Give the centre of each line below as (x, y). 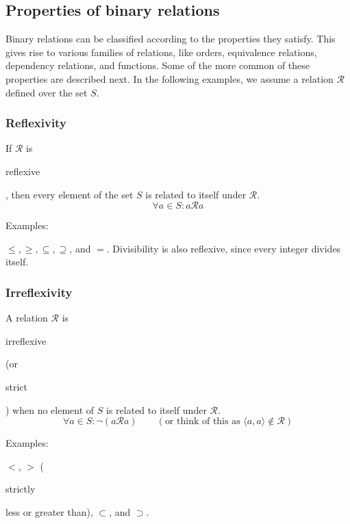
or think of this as (202, 422)
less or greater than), (49, 511)
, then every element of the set (70, 194)
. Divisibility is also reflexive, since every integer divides (224, 248)
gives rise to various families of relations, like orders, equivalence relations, (161, 52)
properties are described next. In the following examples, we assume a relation (170, 78)
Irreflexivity (39, 292)
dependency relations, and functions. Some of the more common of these (158, 65)
